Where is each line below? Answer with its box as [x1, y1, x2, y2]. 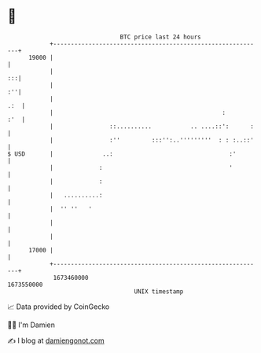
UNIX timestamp [134, 287, 184, 296]
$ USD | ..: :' [7, 149, 237, 158]
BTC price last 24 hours [119, 33, 201, 41]
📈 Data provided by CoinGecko [7, 302, 110, 311]
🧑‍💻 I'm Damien [7, 320, 56, 329]
